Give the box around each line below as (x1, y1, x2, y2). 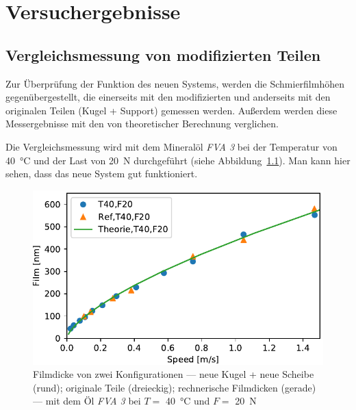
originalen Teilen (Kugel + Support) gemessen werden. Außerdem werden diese (5, 103, 338, 117)
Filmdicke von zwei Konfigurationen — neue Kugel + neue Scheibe (33, 367, 314, 381)
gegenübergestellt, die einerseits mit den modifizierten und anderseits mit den (5, 90, 331, 104)
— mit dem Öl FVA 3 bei (33, 394, 141, 408)
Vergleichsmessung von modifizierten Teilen (5, 44, 321, 65)
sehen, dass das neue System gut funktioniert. (5, 166, 198, 181)
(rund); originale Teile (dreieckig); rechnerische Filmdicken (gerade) (33, 380, 316, 394)
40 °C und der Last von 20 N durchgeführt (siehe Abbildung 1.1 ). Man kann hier (5, 153, 351, 167)
